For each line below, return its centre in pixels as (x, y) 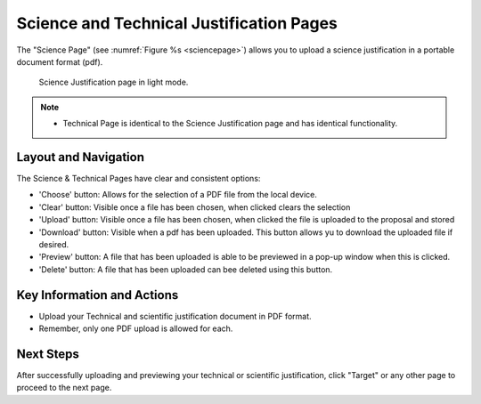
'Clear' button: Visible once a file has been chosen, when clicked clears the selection (195, 207)
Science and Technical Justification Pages (177, 23)
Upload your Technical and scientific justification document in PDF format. (175, 316)
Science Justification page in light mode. (114, 82)
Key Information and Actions (98, 295)
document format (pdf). (60, 61)
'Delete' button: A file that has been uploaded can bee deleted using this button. (186, 269)
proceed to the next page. (64, 388)
